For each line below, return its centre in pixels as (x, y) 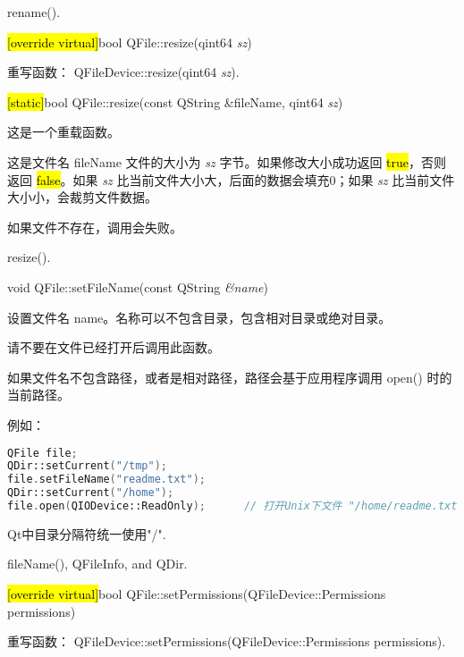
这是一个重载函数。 (63, 132)
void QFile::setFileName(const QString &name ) (138, 286)
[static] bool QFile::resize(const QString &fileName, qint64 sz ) (175, 101)
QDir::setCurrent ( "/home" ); (91, 493)
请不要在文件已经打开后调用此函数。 (114, 347)
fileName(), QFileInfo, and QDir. (97, 564)
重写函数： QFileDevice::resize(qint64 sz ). (123, 72)
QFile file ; (42, 453)
